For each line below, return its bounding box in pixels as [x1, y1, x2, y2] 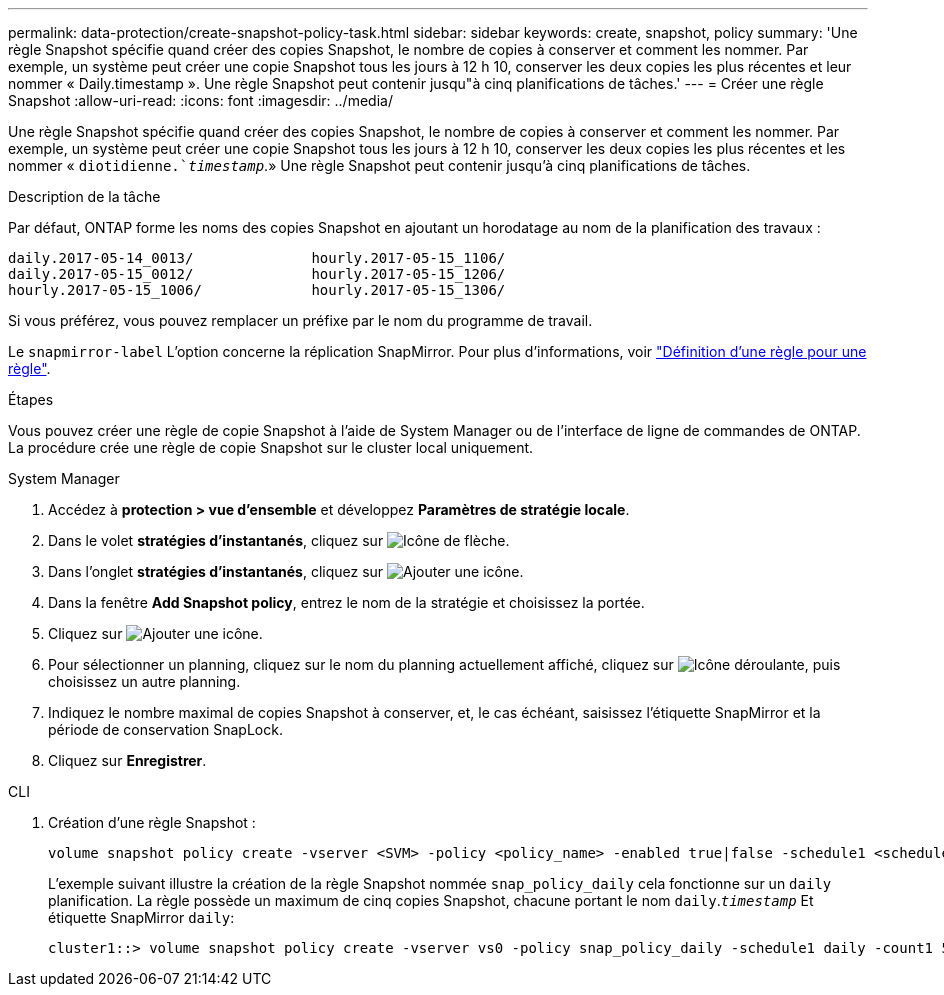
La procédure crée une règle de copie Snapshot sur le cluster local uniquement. [8, 439, 534, 456]
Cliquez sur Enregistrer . [48, 752, 207, 769]
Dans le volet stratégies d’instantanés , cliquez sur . [48, 532, 510, 549]
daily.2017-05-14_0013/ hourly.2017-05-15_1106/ [8, 250, 506, 266]
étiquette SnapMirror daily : [48, 909, 235, 926]
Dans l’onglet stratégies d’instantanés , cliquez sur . [48, 563, 524, 580]
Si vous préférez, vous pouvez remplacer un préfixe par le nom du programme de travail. [8, 312, 593, 329]
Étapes [8, 391, 54, 408]
